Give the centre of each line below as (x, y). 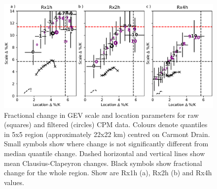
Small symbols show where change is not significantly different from (106, 144)
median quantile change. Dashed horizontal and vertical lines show (105, 153)
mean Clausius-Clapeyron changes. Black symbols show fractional (103, 163)
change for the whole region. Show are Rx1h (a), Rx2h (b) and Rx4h (108, 173)
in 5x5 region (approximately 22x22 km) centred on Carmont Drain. (107, 134)
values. (14, 182)
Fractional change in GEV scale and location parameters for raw (101, 115)
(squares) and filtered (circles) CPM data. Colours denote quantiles (106, 124)
